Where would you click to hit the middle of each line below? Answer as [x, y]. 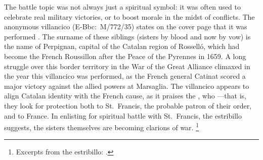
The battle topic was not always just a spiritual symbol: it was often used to [122, 7]
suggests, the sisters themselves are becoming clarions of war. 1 [102, 126]
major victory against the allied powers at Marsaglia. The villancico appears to [127, 86]
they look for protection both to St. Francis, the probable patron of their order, [128, 105]
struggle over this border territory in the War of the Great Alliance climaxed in [127, 66]
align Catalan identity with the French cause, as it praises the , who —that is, [125, 96]
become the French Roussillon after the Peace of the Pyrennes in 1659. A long [125, 56]
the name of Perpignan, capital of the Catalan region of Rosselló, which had [122, 46]
